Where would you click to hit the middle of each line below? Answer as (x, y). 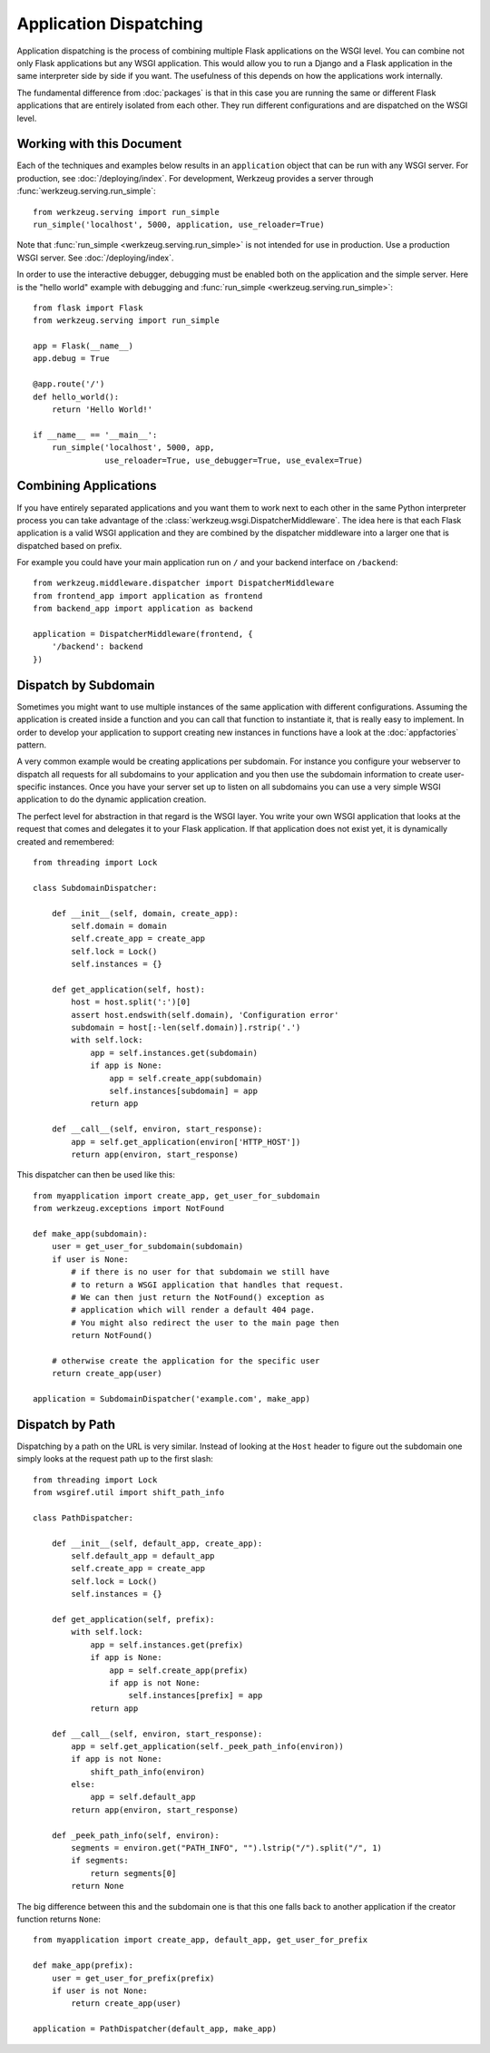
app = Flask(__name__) (83, 346)
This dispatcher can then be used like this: (96, 1175)
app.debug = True (71, 359)
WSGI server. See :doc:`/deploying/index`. (95, 258)
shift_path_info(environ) (148, 1772)
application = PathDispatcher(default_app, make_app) (155, 2029)
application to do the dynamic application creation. (112, 799)
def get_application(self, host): (128, 989)
